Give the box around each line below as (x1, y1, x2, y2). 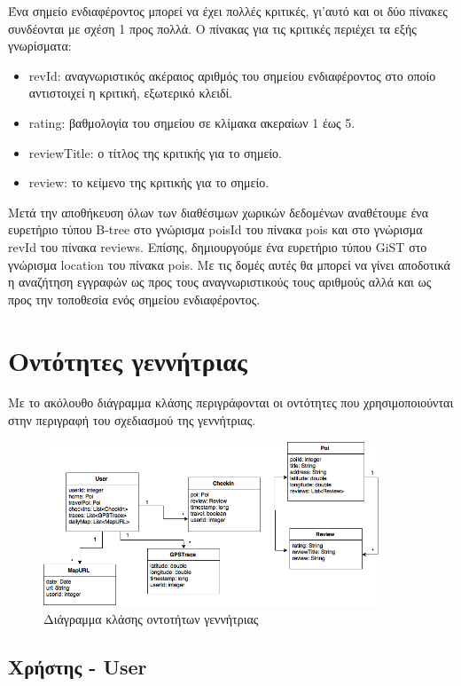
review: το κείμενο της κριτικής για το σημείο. (28, 173, 270, 192)
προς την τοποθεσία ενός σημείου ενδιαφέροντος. (8, 289, 261, 308)
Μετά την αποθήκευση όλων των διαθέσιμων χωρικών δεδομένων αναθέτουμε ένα (8, 202, 428, 221)
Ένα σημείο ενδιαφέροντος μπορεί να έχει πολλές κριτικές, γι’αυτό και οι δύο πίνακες (8, 2, 448, 20)
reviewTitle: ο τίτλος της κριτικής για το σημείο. (28, 143, 282, 162)
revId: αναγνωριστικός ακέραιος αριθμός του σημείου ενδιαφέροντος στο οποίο (28, 66, 436, 84)
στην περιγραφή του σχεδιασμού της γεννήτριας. (8, 411, 256, 430)
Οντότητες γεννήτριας (8, 342, 247, 378)
